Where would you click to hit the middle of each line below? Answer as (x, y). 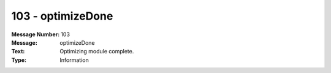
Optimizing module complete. (97, 52)
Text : (18, 52)
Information (74, 60)
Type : (19, 60)
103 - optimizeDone (62, 16)
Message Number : (36, 34)
